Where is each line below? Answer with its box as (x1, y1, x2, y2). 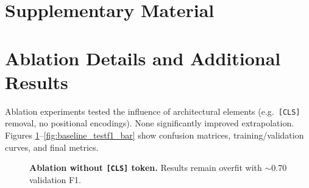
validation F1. (29, 173, 81, 186)
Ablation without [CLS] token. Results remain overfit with (29, 161, 262, 174)
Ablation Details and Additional (5, 45, 281, 70)
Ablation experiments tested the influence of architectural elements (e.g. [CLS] (5, 104, 300, 117)
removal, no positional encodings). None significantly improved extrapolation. (5, 117, 294, 129)
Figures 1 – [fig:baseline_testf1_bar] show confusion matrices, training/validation (5, 128, 304, 141)
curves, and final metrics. (5, 140, 99, 153)
